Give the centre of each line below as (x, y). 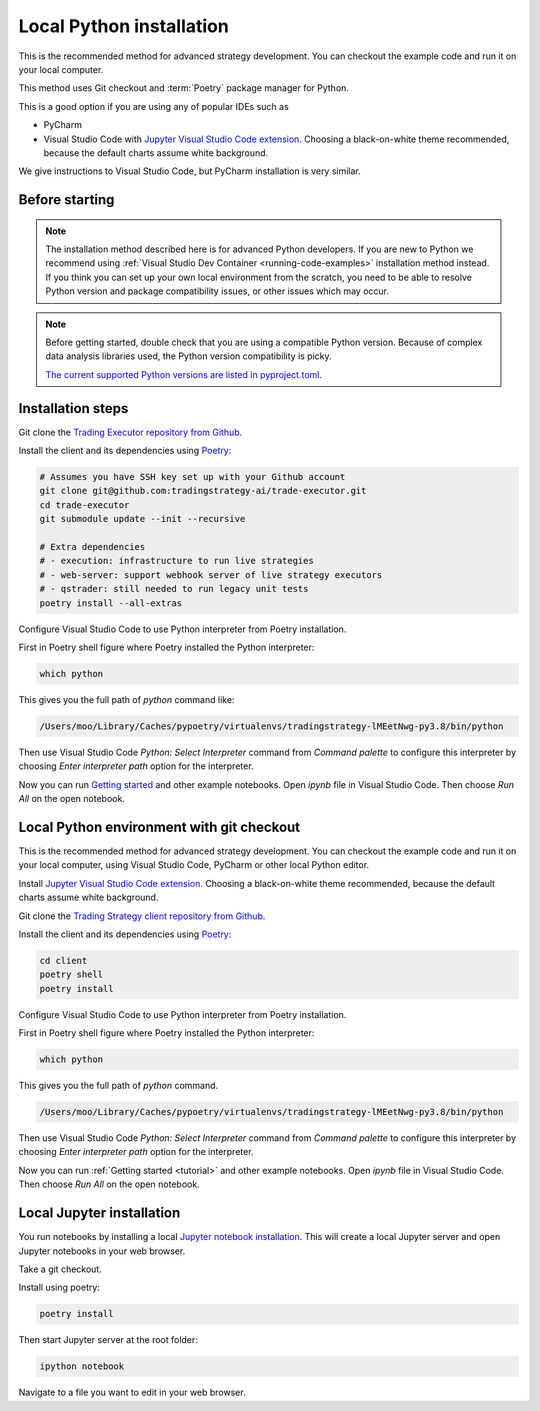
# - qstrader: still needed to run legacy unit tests (174, 589)
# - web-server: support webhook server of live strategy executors (211, 574)
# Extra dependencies (92, 547)
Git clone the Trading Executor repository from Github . (130, 432)
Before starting (66, 200)
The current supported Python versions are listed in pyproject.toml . (184, 374)
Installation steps (73, 408)
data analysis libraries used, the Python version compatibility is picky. (188, 356)
